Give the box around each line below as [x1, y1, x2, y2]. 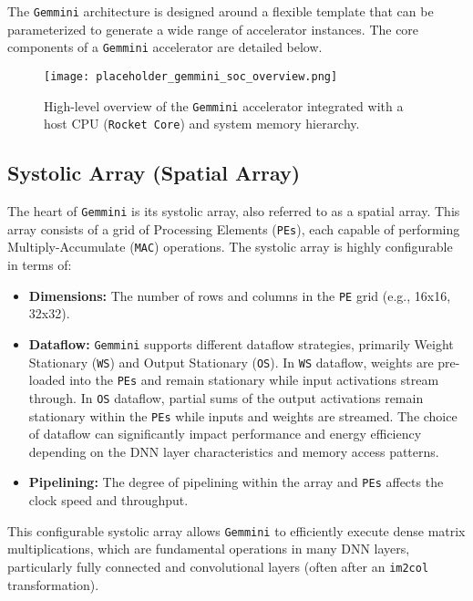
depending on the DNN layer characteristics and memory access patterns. [28, 441, 439, 461]
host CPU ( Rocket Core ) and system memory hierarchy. [44, 114, 360, 133]
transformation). [7, 575, 99, 594]
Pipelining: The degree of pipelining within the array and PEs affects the [28, 472, 444, 492]
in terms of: [7, 255, 72, 275]
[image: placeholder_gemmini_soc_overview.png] [44, 69, 338, 83]
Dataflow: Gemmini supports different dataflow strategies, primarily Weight [28, 334, 454, 353]
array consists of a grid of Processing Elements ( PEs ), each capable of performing [7, 219, 460, 238]
